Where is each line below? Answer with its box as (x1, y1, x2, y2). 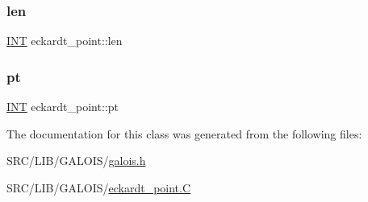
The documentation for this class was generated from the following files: (6, 125, 362, 142)
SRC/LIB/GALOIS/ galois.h (6, 152, 146, 169)
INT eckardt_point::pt (6, 98, 119, 115)
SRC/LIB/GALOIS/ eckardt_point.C (6, 179, 191, 196)
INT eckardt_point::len (6, 32, 123, 49)
